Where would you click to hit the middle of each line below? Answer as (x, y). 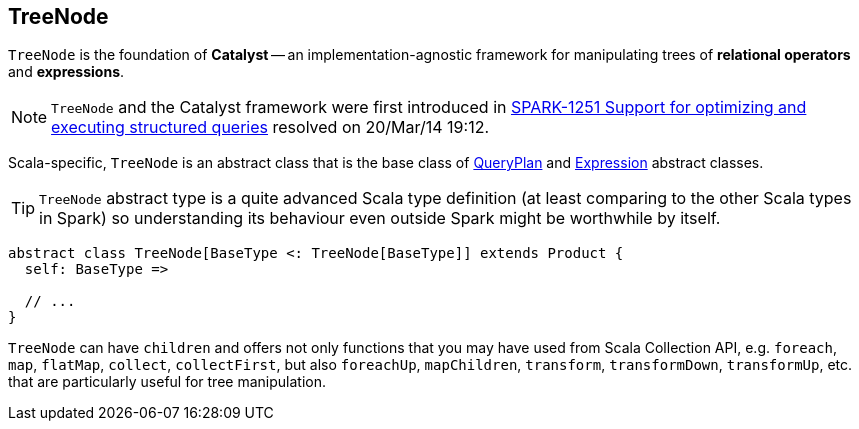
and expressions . (66, 72)
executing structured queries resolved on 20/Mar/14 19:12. (270, 127)
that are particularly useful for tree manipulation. (167, 382)
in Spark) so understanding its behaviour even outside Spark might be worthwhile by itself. (380, 218)
